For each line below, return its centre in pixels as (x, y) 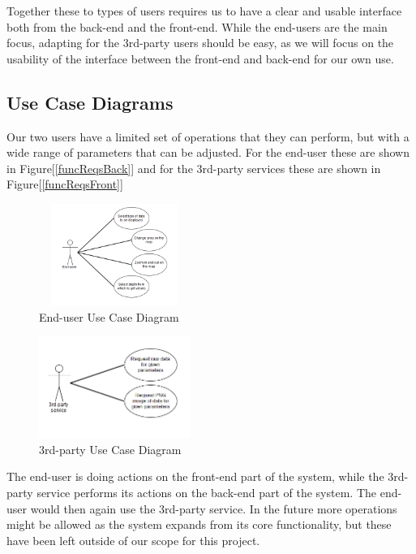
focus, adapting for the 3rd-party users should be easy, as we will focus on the (200, 43)
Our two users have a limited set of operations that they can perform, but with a (208, 136)
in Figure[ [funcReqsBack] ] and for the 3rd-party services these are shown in (194, 168)
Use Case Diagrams (90, 102)
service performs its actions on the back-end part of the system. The (207, 492)
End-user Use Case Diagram (109, 316)
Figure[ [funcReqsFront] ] (65, 184)
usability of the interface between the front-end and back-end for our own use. (200, 58)
